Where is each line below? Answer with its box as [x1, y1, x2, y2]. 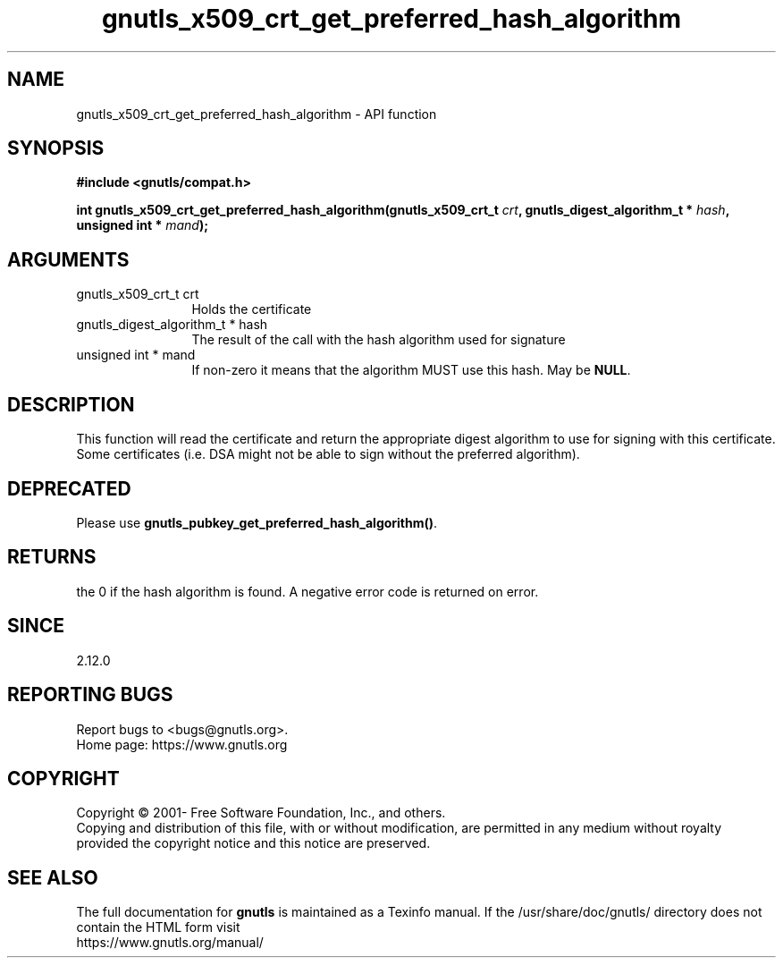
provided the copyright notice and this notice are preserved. [76, 835, 431, 851]
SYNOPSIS [7, 137, 105, 160]
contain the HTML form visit [76, 919, 240, 935]
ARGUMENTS [7, 248, 130, 271]
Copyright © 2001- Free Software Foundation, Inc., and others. [76, 805, 446, 821]
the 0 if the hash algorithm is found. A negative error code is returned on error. [76, 583, 539, 599]
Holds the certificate [191, 301, 312, 317]
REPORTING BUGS [7, 683, 173, 707]
